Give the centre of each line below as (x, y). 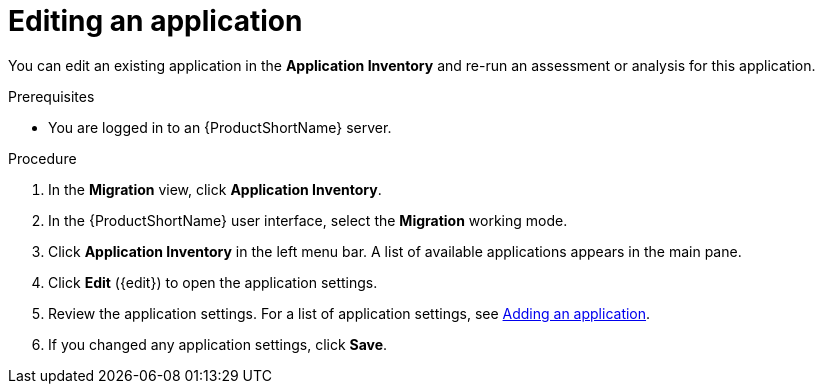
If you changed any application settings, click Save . (218, 344)
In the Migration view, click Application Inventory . (215, 189)
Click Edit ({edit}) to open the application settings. (213, 282)
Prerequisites (51, 96)
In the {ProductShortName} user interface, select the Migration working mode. (308, 220)
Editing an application (155, 21)
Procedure (42, 158)
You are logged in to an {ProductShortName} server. (220, 127)
